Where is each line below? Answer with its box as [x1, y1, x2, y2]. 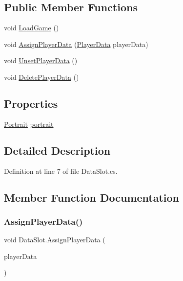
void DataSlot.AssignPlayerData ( [4, 234, 105, 245]
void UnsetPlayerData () [4, 55, 78, 66]
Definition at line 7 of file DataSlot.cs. [4, 165, 118, 176]
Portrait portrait [4, 118, 54, 129]
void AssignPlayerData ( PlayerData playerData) [4, 39, 148, 49]
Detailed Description [4, 142, 111, 158]
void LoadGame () [4, 23, 59, 33]
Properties [4, 95, 58, 111]
